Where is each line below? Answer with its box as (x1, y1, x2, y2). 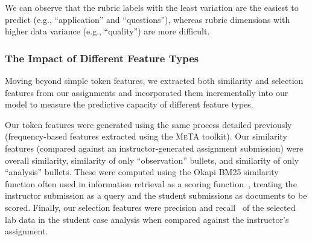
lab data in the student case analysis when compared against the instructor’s (5, 213, 289, 225)
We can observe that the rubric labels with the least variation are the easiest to (5, 1, 299, 13)
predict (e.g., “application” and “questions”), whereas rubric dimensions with (5, 13, 290, 25)
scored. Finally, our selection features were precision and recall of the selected (5, 201, 296, 213)
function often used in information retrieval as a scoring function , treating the (5, 177, 297, 190)
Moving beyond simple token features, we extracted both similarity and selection (5, 74, 304, 86)
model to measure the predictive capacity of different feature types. (5, 98, 253, 111)
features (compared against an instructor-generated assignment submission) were (5, 141, 304, 154)
